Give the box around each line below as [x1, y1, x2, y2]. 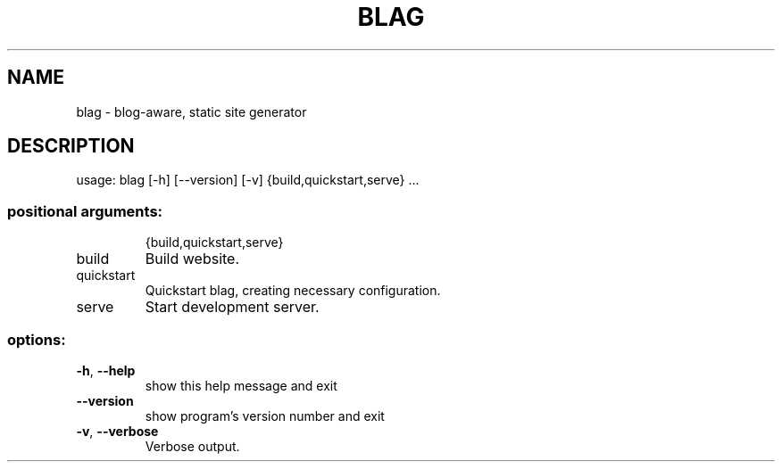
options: [7, 330, 66, 349]
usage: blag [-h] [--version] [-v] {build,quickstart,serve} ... [76, 172, 420, 188]
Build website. [145, 250, 240, 268]
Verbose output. [145, 438, 240, 454]
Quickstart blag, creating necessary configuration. [145, 283, 441, 299]
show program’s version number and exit [145, 407, 385, 424]
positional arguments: [7, 202, 163, 220]
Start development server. [145, 298, 320, 317]
